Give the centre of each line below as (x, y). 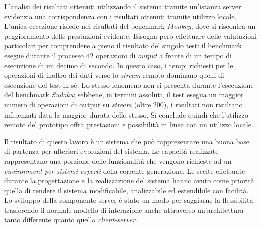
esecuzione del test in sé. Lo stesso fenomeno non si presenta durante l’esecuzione (129, 85)
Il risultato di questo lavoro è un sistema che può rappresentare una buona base (127, 141)
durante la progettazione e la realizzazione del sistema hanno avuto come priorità (129, 181)
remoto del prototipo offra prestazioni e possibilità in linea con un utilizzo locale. (129, 124)
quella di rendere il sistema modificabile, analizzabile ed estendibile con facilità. (126, 190)
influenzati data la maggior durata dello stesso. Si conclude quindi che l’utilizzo (126, 114)
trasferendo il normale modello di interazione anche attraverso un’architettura (124, 210)
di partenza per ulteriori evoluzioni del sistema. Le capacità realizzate (111, 151)
